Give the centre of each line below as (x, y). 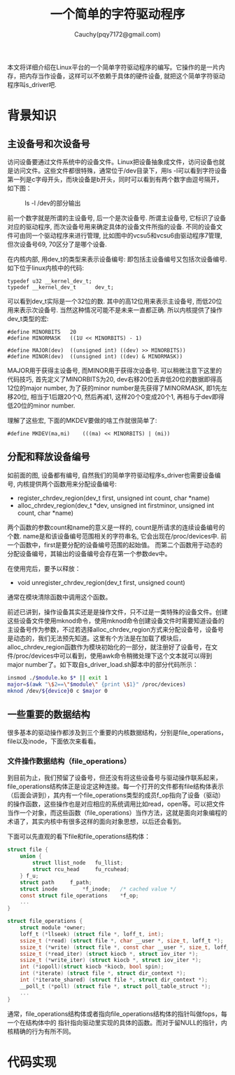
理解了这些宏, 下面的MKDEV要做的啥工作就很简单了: (82, 420)
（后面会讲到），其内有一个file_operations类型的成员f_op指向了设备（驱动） (116, 795)
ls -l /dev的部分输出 (53, 203)
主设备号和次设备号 (49, 143)
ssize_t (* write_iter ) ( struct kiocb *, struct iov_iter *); (111, 960)
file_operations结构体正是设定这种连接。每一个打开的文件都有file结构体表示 (115, 787)
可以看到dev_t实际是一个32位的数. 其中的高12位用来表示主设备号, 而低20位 (115, 301)
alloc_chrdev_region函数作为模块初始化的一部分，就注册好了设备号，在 (109, 647)
